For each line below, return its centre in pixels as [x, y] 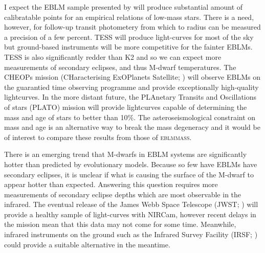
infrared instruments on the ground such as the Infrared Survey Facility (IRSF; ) [131, 234]
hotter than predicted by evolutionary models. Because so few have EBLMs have [131, 164]
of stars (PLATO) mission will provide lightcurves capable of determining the [126, 107]
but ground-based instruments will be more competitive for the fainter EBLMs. [128, 47]
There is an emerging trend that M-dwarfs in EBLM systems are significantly [126, 154]
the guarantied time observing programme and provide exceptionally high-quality [131, 87]
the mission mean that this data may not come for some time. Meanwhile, [120, 224]
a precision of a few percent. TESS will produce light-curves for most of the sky [129, 37]
